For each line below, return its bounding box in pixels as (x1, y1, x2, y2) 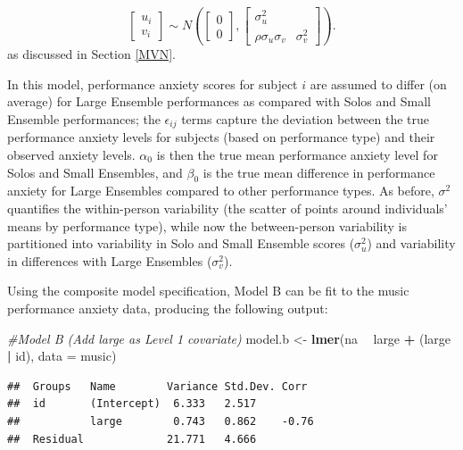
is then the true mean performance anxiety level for (156, 146, 438, 164)
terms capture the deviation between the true (181, 109, 430, 128)
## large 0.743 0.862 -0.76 (7, 414, 314, 428)
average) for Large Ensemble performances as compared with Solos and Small (7, 92, 431, 111)
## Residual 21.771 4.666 (7, 432, 257, 446)
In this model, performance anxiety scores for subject (7, 74, 298, 93)
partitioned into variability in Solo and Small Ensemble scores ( (7, 234, 355, 253)
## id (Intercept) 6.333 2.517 (7, 397, 257, 411)
